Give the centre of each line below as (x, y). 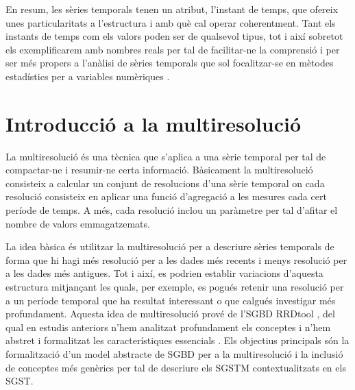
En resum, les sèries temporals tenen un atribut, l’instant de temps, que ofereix (172, 9)
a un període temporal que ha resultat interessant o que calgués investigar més (171, 300)
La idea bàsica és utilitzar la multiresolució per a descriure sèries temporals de (170, 246)
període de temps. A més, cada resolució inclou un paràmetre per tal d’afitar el (172, 210)
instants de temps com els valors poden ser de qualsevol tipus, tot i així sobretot (174, 36)
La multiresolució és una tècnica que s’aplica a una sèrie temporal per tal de (166, 156)
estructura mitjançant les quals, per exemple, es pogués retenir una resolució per (175, 287)
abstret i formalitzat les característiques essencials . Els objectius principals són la (177, 340)
